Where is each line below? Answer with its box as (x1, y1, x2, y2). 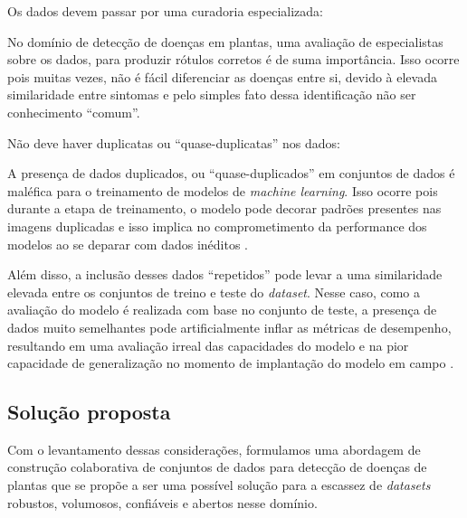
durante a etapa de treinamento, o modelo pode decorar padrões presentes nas (7, 199, 442, 218)
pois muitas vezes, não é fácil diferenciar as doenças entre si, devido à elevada (7, 67, 437, 86)
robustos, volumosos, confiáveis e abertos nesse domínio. (7, 493, 318, 512)
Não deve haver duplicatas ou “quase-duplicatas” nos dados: (7, 133, 340, 152)
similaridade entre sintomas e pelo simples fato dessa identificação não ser (7, 85, 416, 104)
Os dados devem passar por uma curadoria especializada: (7, 2, 323, 20)
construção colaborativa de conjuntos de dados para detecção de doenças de (7, 457, 427, 476)
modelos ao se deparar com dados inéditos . (7, 234, 248, 253)
